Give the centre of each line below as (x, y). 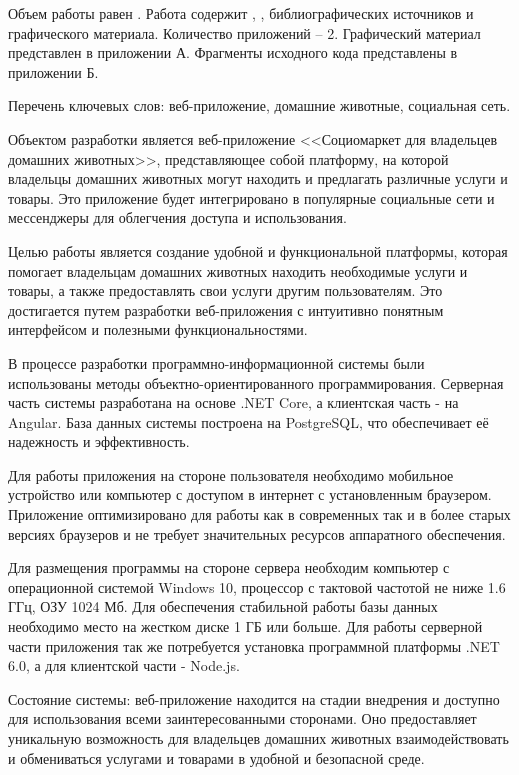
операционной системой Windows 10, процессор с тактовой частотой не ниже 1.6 (257, 586)
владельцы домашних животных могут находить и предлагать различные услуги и (258, 178)
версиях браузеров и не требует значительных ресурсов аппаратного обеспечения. (257, 533)
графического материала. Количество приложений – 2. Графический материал (244, 32)
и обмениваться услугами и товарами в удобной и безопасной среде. (216, 757)
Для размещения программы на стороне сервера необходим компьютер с (229, 567)
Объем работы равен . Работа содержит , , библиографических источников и (241, 13)
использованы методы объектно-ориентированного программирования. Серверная (256, 382)
